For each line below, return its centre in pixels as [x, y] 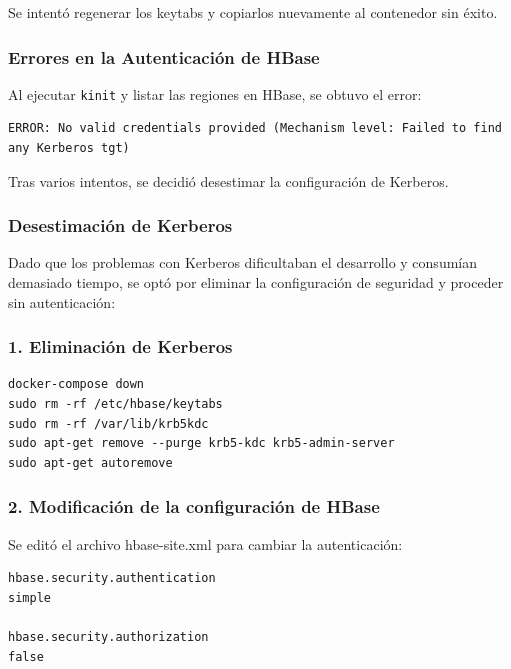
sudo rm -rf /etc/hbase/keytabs [115, 404]
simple [29, 597]
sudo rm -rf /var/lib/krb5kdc [108, 423]
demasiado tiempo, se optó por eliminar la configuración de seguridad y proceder [256, 282]
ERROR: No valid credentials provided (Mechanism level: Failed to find [255, 128]
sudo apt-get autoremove [90, 462]
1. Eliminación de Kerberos [120, 346]
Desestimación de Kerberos [120, 225]
